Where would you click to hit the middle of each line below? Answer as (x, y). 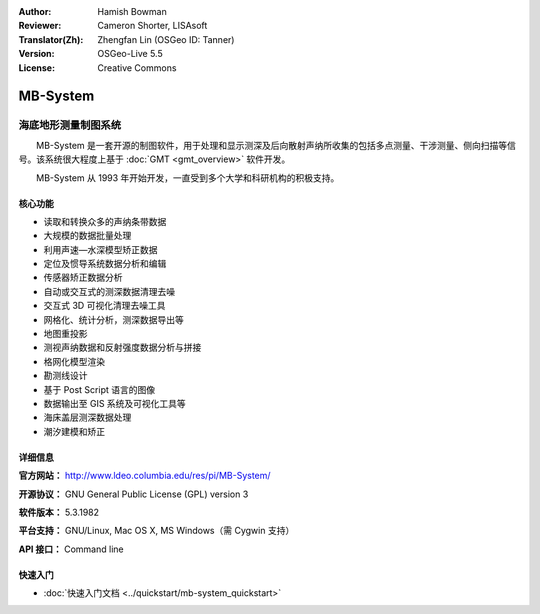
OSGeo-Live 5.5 (130, 54)
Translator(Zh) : (51, 39)
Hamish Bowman (132, 11)
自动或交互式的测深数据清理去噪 (109, 291)
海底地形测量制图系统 (70, 125)
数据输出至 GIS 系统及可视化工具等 (115, 403)
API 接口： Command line (71, 549)
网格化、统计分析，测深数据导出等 (113, 319)
